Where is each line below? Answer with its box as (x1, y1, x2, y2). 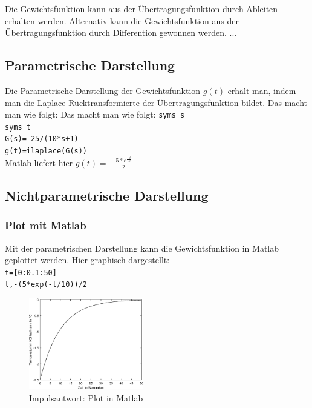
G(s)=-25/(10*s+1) (5, 135, 79, 144)
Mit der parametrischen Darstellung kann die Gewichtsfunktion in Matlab (5, 241, 279, 254)
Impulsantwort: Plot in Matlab (29, 391, 143, 404)
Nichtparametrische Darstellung (5, 186, 209, 204)
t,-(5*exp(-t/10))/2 (5, 280, 88, 289)
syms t (5, 122, 31, 132)
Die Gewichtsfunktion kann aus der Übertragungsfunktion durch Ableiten (5, 2, 278, 15)
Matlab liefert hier (5, 156, 73, 169)
